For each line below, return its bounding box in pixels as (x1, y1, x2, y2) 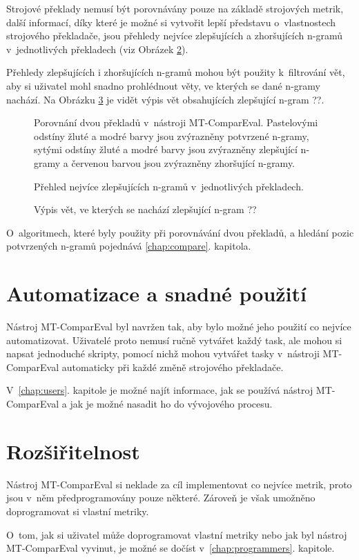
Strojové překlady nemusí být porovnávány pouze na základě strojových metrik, (6, 1, 344, 15)
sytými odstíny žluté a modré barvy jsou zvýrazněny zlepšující (34, 142, 298, 157)
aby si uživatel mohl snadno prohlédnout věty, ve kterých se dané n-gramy (6, 78, 320, 92)
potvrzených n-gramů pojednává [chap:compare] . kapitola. (6, 239, 251, 253)
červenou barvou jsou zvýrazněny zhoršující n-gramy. (71, 155, 295, 170)
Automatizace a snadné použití (6, 279, 307, 308)
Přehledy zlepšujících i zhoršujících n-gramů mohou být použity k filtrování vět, (6, 65, 345, 79)
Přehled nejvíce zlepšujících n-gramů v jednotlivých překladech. (34, 179, 304, 193)
